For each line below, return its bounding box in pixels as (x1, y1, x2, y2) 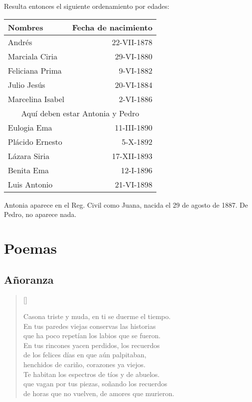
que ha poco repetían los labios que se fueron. (23, 330, 161, 341)
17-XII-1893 (112, 150, 152, 161)
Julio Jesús (8, 79, 46, 90)
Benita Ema (8, 164, 49, 176)
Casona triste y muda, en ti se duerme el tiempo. (23, 311, 171, 321)
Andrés (8, 36, 32, 48)
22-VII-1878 (112, 36, 152, 48)
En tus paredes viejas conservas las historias (23, 321, 156, 331)
